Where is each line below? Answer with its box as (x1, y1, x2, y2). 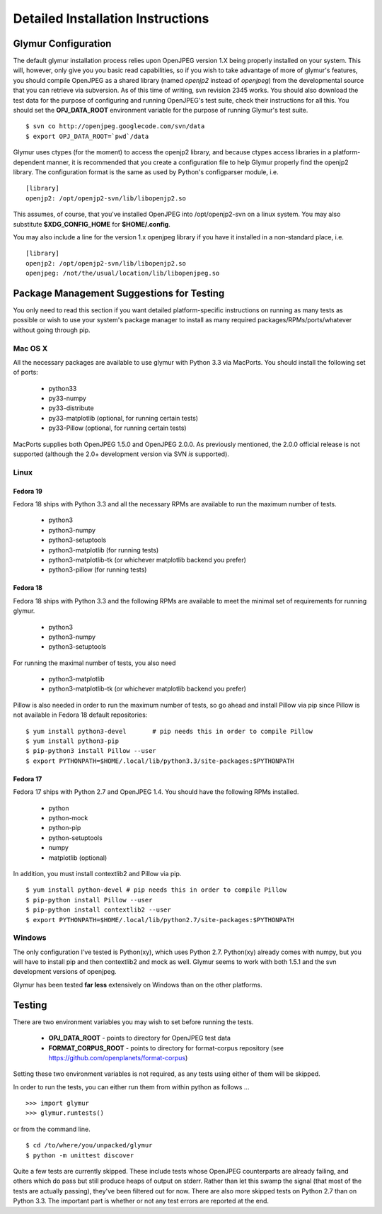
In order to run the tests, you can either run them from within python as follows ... (13, 1082, 250, 1091)
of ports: (13, 368, 38, 377)
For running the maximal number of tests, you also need (13, 659, 176, 667)
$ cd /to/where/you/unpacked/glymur (25, 1141, 153, 1150)
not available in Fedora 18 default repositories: (13, 710, 148, 719)
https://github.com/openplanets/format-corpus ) (48, 1053, 188, 1062)
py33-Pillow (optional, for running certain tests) (48, 424, 187, 432)
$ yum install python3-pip (25, 737, 120, 745)
